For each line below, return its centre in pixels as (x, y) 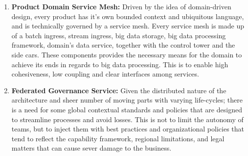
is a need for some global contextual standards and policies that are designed (127, 109)
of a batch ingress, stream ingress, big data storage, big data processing (119, 35)
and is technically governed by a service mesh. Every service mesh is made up (128, 26)
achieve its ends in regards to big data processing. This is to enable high (120, 64)
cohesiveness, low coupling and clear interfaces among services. (105, 74)
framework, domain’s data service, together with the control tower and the (123, 45)
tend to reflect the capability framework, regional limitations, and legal (118, 138)
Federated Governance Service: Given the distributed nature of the (119, 90)
